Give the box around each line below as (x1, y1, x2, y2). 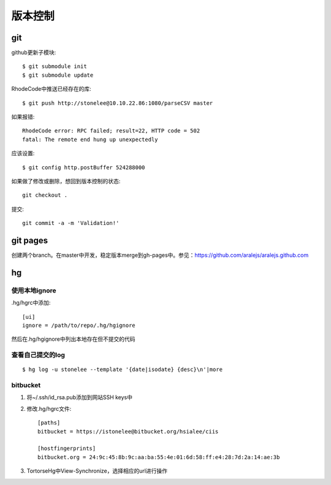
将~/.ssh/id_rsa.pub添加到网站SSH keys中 (26, 394, 133, 401)
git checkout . (22, 192, 68, 199)
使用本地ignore (11, 286, 56, 294)
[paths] (37, 419, 61, 426)
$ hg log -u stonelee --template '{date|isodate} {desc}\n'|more (22, 366, 223, 373)
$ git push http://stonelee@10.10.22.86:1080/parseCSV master (22, 99, 213, 107)
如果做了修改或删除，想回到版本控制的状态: (11, 177, 121, 185)
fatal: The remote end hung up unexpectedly (22, 136, 159, 143)
